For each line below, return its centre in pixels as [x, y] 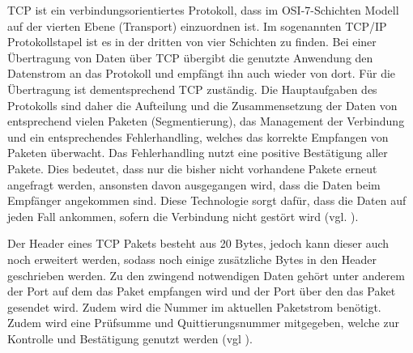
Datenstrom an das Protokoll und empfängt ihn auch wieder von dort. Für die [202, 73]
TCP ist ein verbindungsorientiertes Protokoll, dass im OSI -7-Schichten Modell [203, 10]
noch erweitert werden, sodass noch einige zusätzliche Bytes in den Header [192, 259]
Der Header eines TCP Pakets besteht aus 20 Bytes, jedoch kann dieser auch [198, 243]
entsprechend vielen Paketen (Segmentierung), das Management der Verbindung [206, 121]
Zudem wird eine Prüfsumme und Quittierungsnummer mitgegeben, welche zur [203, 323]
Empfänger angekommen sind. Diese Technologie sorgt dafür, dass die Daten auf [207, 200]
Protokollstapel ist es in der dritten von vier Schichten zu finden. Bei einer [192, 42]
